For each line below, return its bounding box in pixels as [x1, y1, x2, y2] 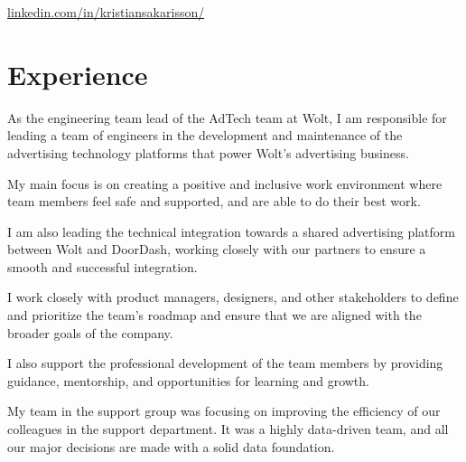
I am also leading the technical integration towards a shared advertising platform [7, 222, 455, 240]
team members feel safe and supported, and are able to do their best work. [7, 192, 421, 211]
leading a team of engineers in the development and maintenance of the [7, 126, 403, 145]
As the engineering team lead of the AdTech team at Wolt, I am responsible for [7, 108, 447, 127]
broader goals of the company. [7, 323, 173, 342]
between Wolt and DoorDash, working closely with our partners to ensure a [7, 240, 426, 259]
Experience [7, 55, 148, 92]
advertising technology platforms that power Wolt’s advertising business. [7, 143, 409, 162]
